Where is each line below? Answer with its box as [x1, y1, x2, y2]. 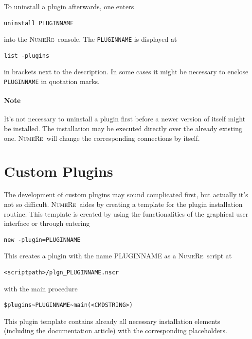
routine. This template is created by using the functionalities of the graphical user [4, 208, 249, 219]
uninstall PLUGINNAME [4, 19, 74, 27]
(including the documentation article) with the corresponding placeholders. [4, 325, 227, 336]
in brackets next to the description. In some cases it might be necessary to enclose [4, 67, 249, 77]
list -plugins [4, 52, 50, 59]
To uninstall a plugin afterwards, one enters [4, 1, 134, 11]
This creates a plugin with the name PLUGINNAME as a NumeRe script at [4, 251, 232, 261]
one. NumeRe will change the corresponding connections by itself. [4, 133, 200, 143]
